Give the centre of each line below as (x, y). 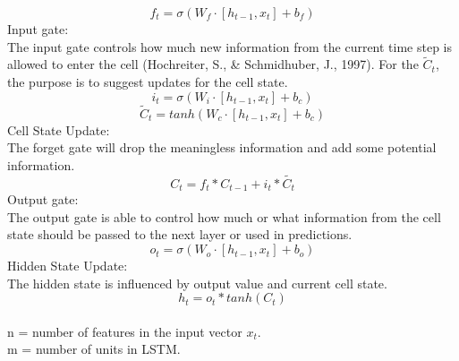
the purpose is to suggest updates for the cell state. (148, 82)
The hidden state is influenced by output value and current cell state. (197, 283)
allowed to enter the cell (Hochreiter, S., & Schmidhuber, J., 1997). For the (213, 64)
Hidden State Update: (68, 266)
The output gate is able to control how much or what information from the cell (224, 216)
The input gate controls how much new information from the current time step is (230, 46)
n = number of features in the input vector (125, 331)
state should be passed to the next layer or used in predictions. (180, 234)
